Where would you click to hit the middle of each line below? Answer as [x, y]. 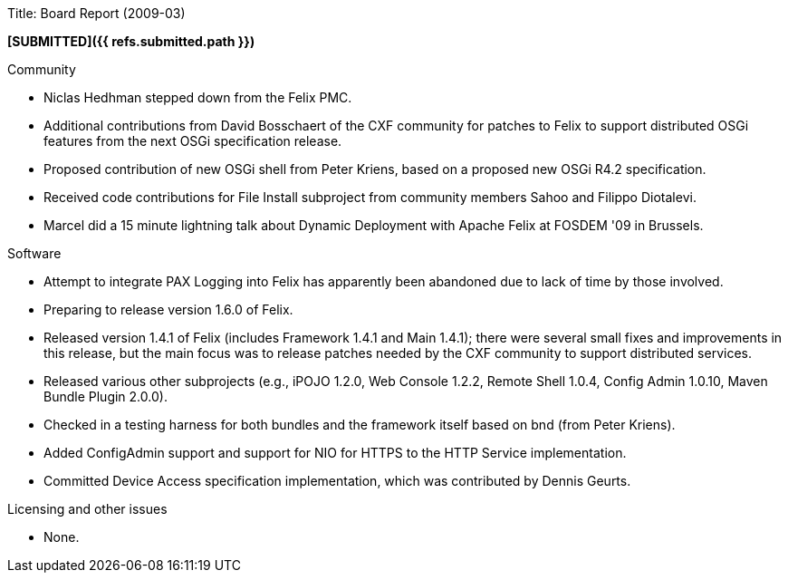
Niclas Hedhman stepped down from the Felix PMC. [198, 97]
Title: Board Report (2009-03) [96, 13]
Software [34, 253]
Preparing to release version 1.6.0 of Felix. [168, 309]
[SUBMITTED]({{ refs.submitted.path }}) [131, 41]
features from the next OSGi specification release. [193, 141]
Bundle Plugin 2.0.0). [106, 396]
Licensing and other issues [87, 509]
